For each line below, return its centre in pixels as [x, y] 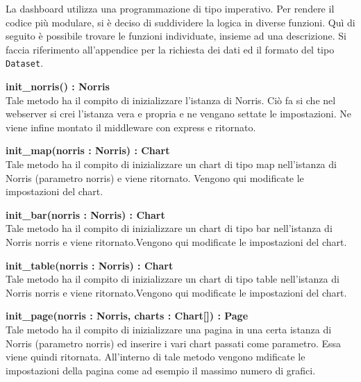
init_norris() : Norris [58, 86]
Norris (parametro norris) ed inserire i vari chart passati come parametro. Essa [174, 343]
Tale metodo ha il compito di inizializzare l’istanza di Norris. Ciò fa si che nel [171, 100]
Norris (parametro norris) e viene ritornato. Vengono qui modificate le [155, 177]
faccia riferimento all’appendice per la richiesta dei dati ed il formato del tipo [170, 49]
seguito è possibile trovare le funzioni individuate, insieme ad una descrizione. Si [176, 36]
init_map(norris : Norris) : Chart [88, 150]
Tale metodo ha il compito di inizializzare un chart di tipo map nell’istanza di [171, 164]
